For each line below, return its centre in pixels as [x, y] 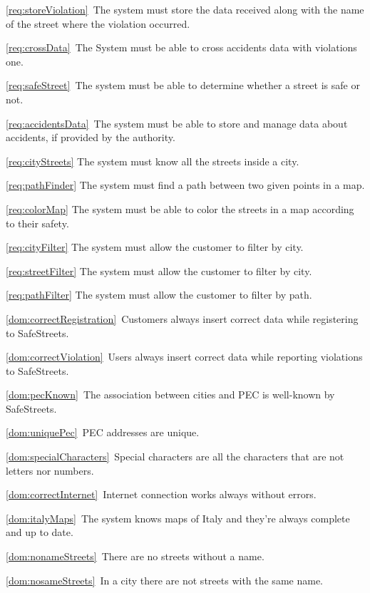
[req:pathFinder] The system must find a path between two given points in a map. [185, 185]
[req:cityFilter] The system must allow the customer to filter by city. [155, 247]
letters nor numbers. [50, 470]
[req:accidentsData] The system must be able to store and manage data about [177, 123]
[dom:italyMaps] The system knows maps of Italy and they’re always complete [178, 518]
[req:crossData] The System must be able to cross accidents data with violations [181, 47]
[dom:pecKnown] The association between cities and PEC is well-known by [170, 395]
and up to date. [40, 532]
